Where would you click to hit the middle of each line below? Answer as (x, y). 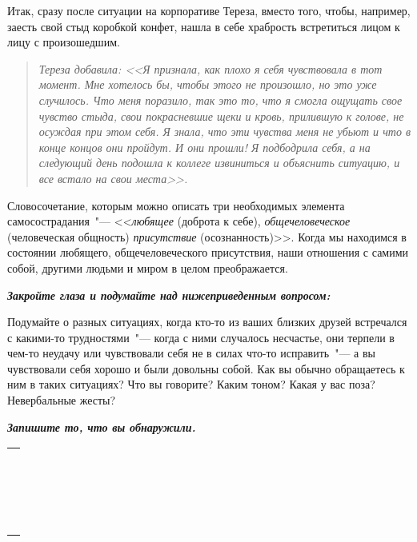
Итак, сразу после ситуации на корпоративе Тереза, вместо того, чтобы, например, (209, 10)
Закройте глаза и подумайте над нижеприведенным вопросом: (169, 295)
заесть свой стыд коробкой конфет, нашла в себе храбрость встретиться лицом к (204, 26)
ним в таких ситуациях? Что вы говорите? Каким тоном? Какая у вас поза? (191, 384)
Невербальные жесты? (62, 400)
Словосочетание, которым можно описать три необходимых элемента (176, 205)
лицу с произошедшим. (64, 42)
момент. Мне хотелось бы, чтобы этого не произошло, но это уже (208, 84)
